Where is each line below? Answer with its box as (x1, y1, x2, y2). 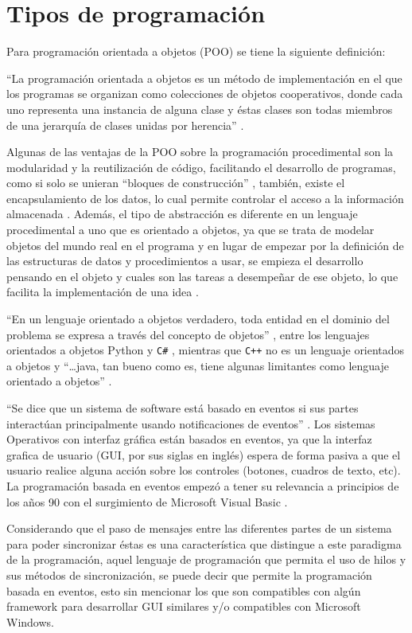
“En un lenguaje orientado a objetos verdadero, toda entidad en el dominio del (6, 311, 390, 327)
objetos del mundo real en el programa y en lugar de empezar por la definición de (6, 236, 404, 253)
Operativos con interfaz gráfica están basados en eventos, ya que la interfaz (6, 431, 372, 447)
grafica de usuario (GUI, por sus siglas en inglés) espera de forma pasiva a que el (6, 446, 401, 463)
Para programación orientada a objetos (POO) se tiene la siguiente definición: (6, 43, 386, 60)
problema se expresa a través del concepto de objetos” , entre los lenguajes (6, 326, 370, 342)
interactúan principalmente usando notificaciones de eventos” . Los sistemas (6, 415, 375, 432)
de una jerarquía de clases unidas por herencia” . (6, 116, 244, 133)
